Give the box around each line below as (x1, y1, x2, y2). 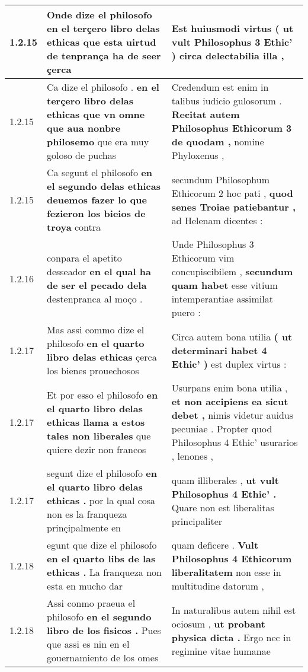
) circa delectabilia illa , (171, 49, 284, 62)
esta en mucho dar (47, 579, 123, 593)
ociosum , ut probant (171, 616, 265, 630)
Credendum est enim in (171, 80, 269, 94)
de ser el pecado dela (47, 278, 147, 292)
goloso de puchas (47, 148, 117, 162)
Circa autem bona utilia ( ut (171, 329, 293, 343)
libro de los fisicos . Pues (47, 623, 161, 637)
